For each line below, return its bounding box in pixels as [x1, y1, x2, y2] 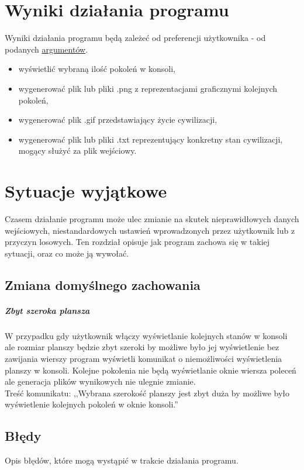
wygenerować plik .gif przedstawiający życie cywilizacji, [18, 113, 217, 126]
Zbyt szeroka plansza [5, 304, 90, 316]
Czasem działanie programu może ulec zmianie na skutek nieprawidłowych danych [5, 213, 299, 224]
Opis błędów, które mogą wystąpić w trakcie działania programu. [5, 454, 239, 466]
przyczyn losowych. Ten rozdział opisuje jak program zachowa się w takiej [5, 236, 270, 248]
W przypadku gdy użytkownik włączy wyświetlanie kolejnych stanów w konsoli [5, 329, 288, 341]
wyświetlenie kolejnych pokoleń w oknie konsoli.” [5, 398, 178, 410]
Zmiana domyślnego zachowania [5, 275, 201, 293]
